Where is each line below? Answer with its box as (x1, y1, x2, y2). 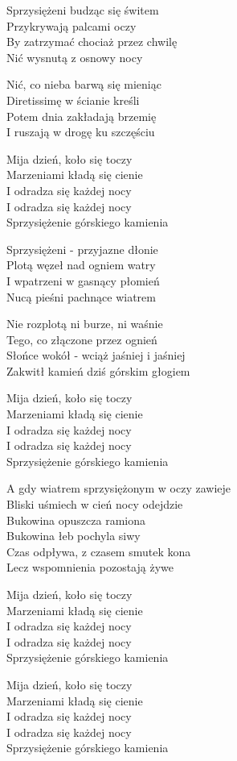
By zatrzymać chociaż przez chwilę (6, 33, 178, 50)
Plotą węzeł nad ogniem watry (6, 256, 156, 273)
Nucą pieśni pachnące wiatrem (6, 288, 156, 305)
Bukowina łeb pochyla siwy (6, 527, 141, 544)
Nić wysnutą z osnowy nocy (6, 48, 143, 65)
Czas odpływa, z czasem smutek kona (6, 543, 191, 559)
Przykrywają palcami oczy (6, 17, 137, 34)
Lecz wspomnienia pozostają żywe (6, 559, 174, 576)
